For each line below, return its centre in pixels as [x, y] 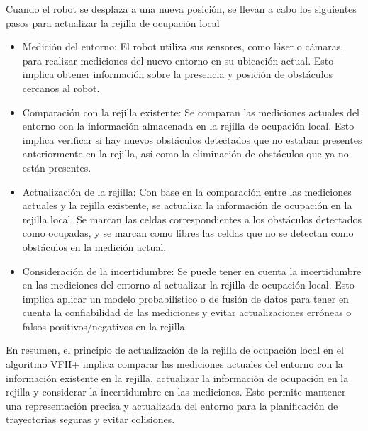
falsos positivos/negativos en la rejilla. [105, 326]
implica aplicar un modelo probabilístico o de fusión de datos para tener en [185, 298]
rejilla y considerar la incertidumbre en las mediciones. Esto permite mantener [176, 392]
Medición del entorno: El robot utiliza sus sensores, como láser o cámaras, [183, 46]
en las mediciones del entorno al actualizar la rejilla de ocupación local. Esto [188, 285]
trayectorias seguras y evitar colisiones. [90, 419]
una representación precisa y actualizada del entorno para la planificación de [172, 405]
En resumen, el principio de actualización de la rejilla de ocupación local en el [175, 350]
